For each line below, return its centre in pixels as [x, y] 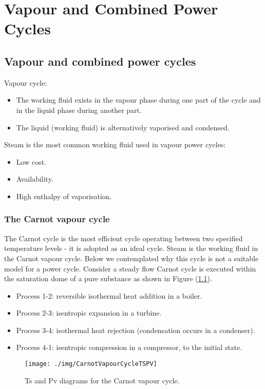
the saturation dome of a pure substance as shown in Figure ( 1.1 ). [108, 278]
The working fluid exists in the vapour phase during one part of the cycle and [138, 100]
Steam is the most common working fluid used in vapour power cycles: [115, 144]
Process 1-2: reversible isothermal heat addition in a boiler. [109, 295]
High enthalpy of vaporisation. [64, 196]
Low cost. [31, 161]
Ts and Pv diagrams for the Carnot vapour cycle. [102, 380]
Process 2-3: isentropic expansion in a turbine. [89, 313]
